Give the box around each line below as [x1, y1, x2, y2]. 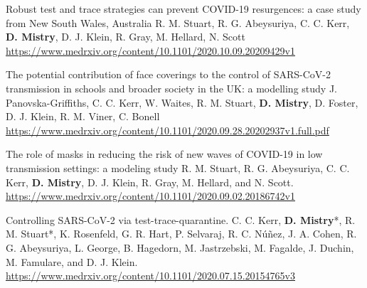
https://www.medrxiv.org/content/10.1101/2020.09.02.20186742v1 [6, 188, 295, 203]
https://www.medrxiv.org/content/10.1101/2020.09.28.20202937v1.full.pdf [6, 122, 329, 137]
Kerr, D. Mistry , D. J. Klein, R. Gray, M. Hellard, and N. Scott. [6, 174, 294, 189]
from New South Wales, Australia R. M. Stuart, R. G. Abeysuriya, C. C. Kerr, [6, 15, 350, 30]
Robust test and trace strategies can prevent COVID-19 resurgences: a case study [6, 1, 361, 16]
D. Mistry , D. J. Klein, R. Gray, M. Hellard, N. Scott [6, 29, 245, 44]
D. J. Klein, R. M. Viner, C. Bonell [6, 109, 160, 124]
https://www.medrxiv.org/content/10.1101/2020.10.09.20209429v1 [6, 43, 295, 58]
